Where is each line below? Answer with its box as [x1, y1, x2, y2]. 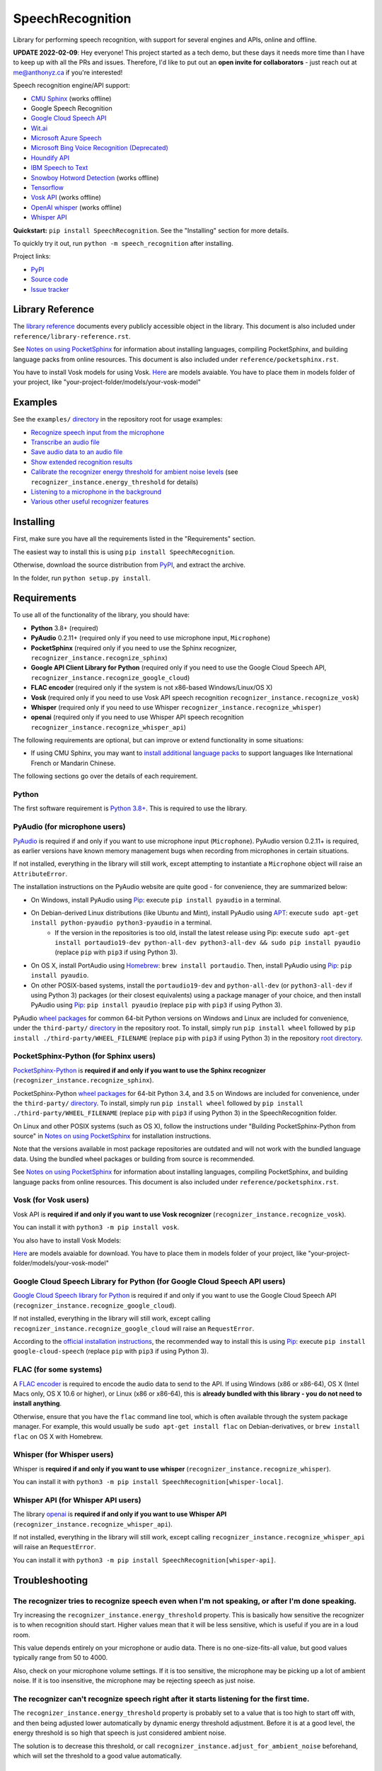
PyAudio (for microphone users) [13, 822, 126, 832]
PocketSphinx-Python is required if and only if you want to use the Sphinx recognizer [13, 1066, 266, 1075]
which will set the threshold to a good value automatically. [13, 1751, 183, 1760]
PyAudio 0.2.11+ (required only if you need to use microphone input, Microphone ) [30, 634, 271, 643]
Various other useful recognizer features [30, 497, 149, 506]
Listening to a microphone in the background [30, 487, 162, 496]
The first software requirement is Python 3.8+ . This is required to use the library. [13, 804, 248, 813]
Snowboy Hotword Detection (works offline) [30, 174, 159, 182]
